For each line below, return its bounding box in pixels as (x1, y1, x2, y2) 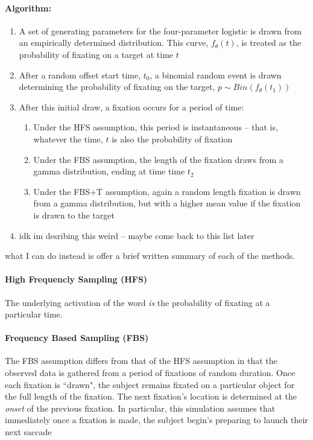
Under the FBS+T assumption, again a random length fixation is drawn (33, 185, 301, 197)
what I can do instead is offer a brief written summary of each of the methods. (5, 249, 296, 262)
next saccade (5, 426, 52, 438)
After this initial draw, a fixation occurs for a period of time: (19, 100, 244, 113)
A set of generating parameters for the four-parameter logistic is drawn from (19, 24, 302, 37)
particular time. (5, 308, 63, 320)
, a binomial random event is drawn (150, 68, 282, 81)
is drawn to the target (33, 208, 115, 221)
